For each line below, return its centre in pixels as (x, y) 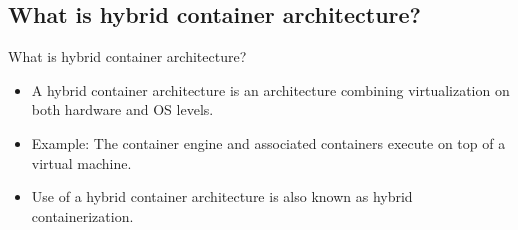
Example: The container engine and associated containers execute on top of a (268, 142)
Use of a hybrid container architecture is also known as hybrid (222, 196)
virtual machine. (81, 162)
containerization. (82, 215)
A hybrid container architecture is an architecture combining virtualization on (270, 89)
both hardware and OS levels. (122, 109)
